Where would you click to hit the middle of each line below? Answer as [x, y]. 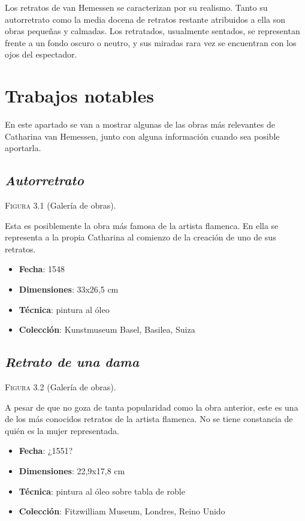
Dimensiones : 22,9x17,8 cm [72, 471]
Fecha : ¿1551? [46, 451]
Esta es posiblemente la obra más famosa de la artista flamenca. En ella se [142, 225]
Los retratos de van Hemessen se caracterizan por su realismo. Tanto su [136, 7]
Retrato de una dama [72, 362]
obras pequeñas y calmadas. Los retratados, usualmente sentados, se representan [152, 31]
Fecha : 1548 [42, 269]
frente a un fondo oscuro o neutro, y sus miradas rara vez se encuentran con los [151, 42]
